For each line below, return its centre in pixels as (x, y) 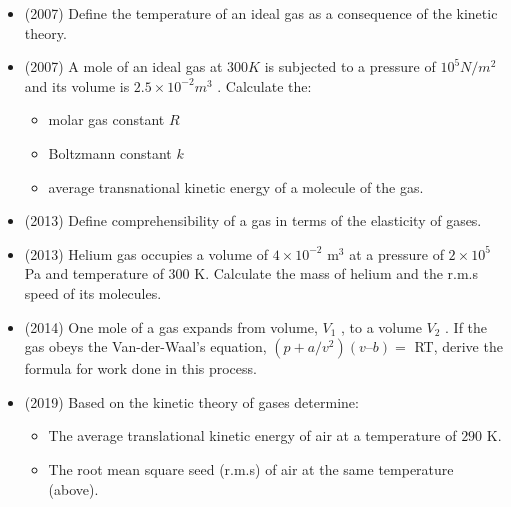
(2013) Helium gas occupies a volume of (146, 253)
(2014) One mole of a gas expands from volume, (171, 326)
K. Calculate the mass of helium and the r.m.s (336, 273)
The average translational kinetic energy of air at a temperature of (252, 435)
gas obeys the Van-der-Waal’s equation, (145, 346)
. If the (466, 326)
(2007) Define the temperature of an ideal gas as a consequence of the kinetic (261, 13)
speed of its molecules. (93, 292)
